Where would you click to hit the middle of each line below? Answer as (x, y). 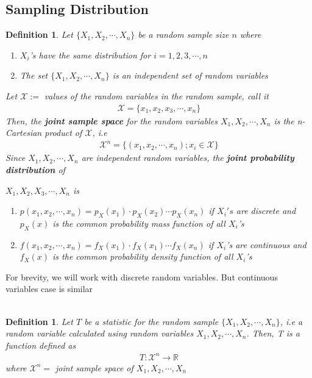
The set (34, 75)
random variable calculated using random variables (100, 333)
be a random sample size (183, 34)
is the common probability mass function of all (139, 223)
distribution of (35, 169)
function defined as (41, 345)
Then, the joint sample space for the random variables (112, 120)
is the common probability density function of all (143, 256)
